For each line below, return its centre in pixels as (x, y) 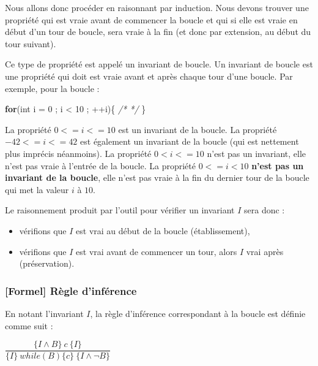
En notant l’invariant (44, 313)
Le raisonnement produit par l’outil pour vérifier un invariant (120, 210)
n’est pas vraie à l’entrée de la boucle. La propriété (100, 165)
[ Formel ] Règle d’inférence (71, 290)
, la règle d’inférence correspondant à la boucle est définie (198, 313)
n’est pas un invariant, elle (257, 153)
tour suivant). (31, 43)
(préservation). (47, 263)
